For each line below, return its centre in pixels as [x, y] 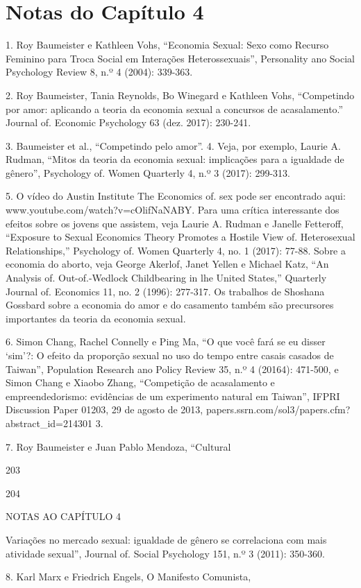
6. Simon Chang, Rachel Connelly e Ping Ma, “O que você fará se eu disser [166, 341]
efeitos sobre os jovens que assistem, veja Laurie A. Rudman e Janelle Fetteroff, [175, 223]
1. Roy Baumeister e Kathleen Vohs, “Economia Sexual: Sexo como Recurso [167, 45]
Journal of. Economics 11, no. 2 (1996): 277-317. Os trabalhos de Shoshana [165, 291]
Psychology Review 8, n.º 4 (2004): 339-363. [99, 72]
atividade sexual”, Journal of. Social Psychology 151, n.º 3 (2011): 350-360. [165, 553]
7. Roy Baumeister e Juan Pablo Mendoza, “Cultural [118, 446]
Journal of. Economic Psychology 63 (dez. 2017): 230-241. [128, 122]
